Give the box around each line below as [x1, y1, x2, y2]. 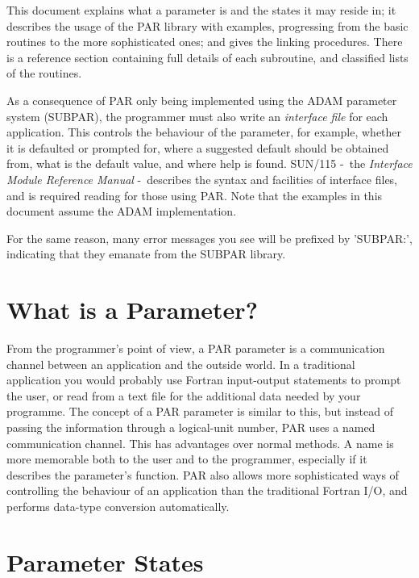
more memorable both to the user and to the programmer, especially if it [6, 450, 367, 467]
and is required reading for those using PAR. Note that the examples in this [6, 186, 383, 203]
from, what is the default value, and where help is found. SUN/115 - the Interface [6, 155, 413, 172]
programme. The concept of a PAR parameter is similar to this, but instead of [6, 403, 393, 420]
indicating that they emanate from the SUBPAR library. [6, 245, 286, 262]
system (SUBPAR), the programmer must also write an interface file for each [6, 107, 388, 124]
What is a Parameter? [6, 293, 258, 326]
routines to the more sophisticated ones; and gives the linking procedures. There [6, 33, 403, 50]
